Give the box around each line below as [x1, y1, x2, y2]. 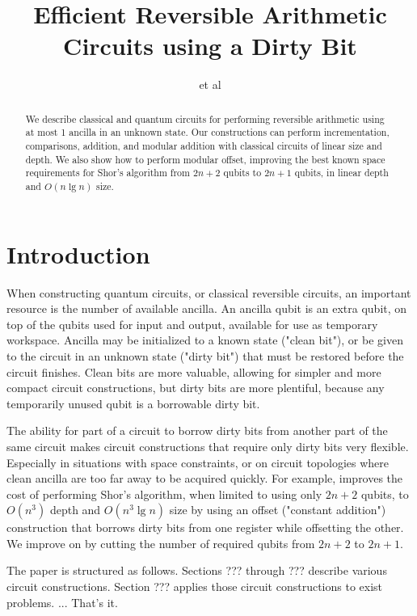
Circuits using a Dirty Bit [63, 29, 357, 62]
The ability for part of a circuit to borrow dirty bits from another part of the [6, 422, 388, 439]
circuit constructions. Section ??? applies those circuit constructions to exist [6, 578, 383, 595]
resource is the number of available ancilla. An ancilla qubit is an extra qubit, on [6, 300, 407, 317]
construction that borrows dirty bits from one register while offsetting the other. [6, 519, 404, 536]
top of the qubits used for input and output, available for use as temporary [6, 315, 378, 332]
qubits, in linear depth [294, 166, 389, 179]
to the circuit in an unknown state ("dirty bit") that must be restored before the [6, 347, 404, 364]
